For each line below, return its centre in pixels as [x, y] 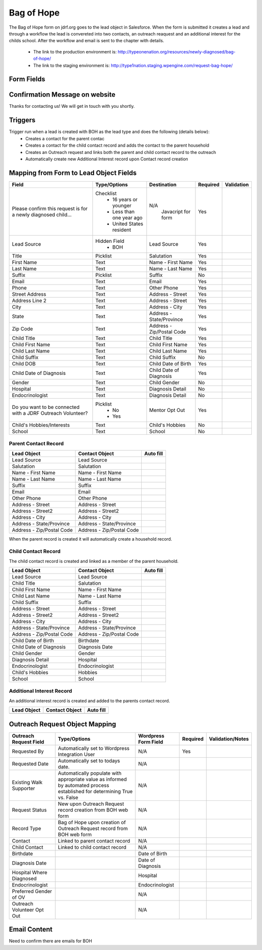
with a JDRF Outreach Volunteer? [50, 413]
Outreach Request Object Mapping [63, 724]
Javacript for [176, 211]
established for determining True [95, 791]
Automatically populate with [90, 773]
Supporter [24, 788]
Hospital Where [30, 872]
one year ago [127, 218]
